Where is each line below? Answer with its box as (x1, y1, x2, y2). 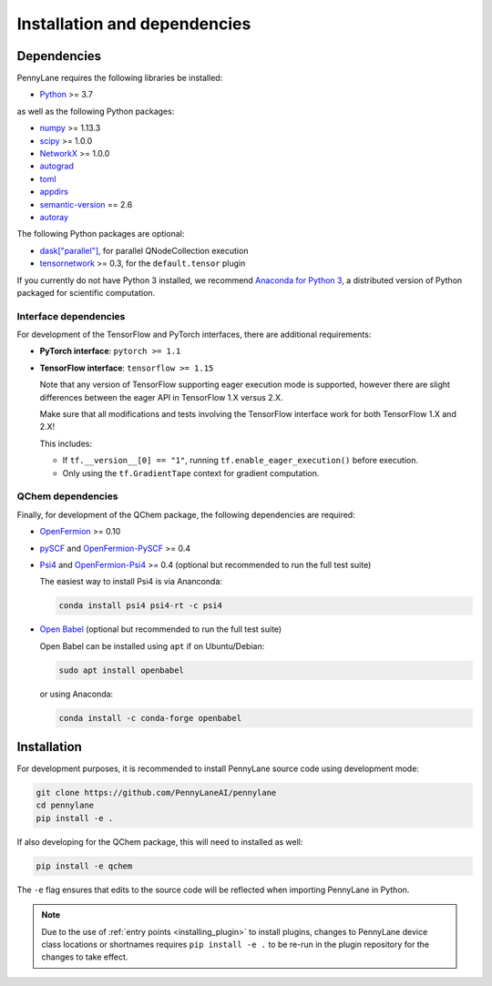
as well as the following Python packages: (16, 106, 175, 117)
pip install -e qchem (36, 860, 133, 871)
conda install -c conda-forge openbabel (58, 713, 241, 723)
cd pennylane (36, 800, 95, 810)
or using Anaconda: (39, 688, 114, 699)
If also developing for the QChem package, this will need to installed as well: (16, 836, 303, 847)
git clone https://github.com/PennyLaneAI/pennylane (36, 788, 277, 798)
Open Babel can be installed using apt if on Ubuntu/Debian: (39, 640, 265, 651)
